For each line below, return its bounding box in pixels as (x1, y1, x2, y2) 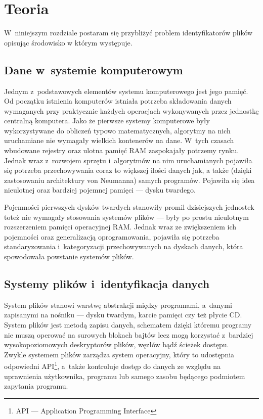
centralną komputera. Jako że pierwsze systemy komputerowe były (4, 115, 210, 126)
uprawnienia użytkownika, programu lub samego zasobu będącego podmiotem (4, 370, 245, 381)
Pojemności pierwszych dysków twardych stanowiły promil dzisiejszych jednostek (4, 202, 254, 212)
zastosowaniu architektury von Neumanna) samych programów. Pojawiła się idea (4, 174, 255, 185)
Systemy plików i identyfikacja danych (4, 276, 210, 291)
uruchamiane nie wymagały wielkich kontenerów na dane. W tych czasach (4, 135, 234, 146)
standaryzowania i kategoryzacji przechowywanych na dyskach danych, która (4, 241, 243, 252)
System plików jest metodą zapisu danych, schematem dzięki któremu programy (4, 319, 252, 330)
